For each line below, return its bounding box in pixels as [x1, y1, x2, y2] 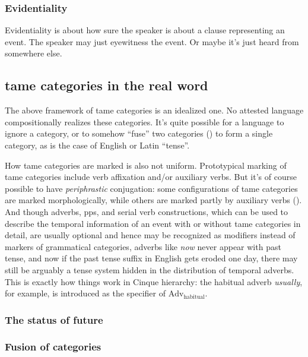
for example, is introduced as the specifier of [5, 287, 166, 299]
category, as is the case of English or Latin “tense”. [5, 138, 190, 151]
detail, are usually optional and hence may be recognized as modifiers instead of [5, 229, 296, 241]
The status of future [5, 312, 103, 327]
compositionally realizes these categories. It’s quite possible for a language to [5, 115, 284, 128]
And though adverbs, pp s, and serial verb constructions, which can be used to [5, 205, 288, 217]
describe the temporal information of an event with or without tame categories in [5, 217, 301, 229]
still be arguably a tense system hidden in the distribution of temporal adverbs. [5, 263, 294, 276]
